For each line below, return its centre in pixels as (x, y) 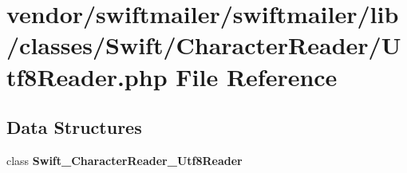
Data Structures (74, 127)
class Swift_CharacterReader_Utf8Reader (124, 160)
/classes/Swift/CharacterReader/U (204, 45)
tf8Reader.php (87, 76)
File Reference (257, 76)
